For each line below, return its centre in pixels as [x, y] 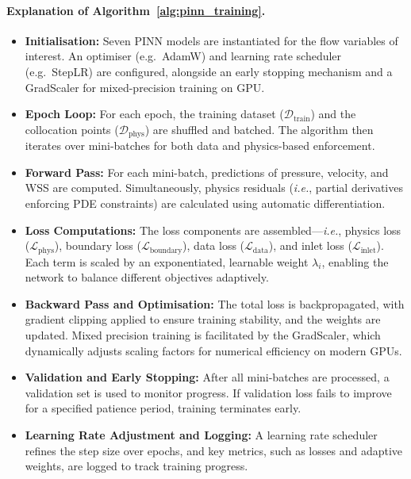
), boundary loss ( [98, 245]
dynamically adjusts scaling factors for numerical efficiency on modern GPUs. [213, 350]
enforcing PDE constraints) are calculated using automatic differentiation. [205, 203]
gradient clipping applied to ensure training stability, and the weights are [203, 319]
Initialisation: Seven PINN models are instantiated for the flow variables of [211, 40]
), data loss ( [214, 245]
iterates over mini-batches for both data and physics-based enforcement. [200, 146]
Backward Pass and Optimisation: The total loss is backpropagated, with [215, 303]
